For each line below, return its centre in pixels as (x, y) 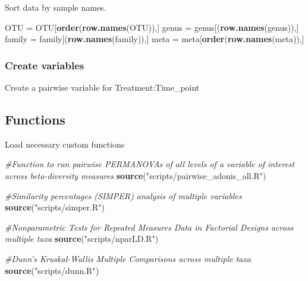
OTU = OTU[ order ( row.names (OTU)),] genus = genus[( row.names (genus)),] (152, 27)
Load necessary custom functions (65, 144)
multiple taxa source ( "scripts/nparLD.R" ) (82, 239)
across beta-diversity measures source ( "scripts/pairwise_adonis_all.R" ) (136, 175)
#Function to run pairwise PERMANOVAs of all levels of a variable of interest (150, 164)
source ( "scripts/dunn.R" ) (52, 270)
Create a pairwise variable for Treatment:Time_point (102, 87)
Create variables (45, 65)
